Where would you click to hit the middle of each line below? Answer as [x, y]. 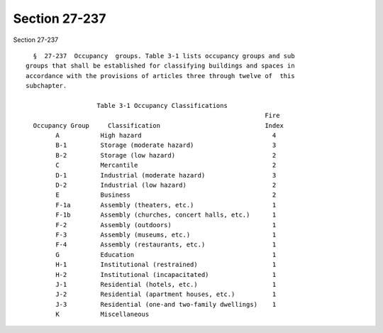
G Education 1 [166, 255]
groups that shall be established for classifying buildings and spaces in [160, 66]
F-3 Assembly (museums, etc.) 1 [166, 235]
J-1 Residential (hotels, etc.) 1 [166, 284]
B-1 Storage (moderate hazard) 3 [166, 145]
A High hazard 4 [166, 136]
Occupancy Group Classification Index [158, 125]
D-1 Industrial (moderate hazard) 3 [166, 175]
